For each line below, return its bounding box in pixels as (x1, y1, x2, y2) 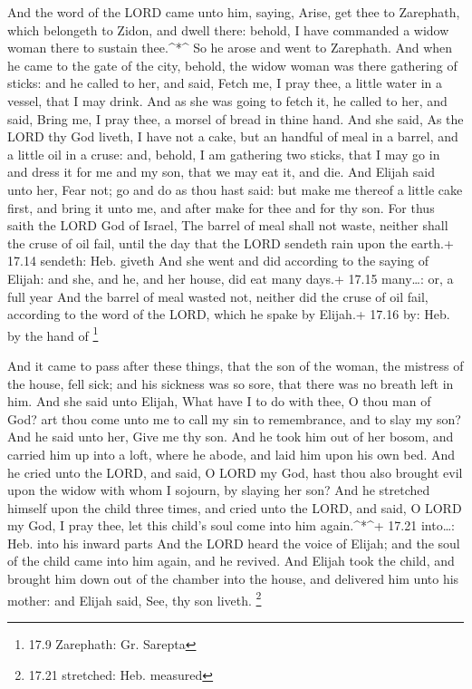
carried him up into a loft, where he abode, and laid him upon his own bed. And (7, 444, 456, 463)
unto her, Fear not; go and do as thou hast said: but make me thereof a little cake (7, 180, 463, 199)
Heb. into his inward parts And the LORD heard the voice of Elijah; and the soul (7, 533, 460, 552)
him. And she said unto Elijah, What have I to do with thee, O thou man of (7, 392, 431, 411)
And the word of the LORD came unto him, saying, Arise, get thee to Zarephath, (7, 3, 460, 21)
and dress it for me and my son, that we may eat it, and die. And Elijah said (7, 162, 435, 181)
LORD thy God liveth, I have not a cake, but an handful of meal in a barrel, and (7, 127, 458, 146)
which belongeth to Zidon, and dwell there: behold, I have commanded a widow (7, 20, 449, 39)
